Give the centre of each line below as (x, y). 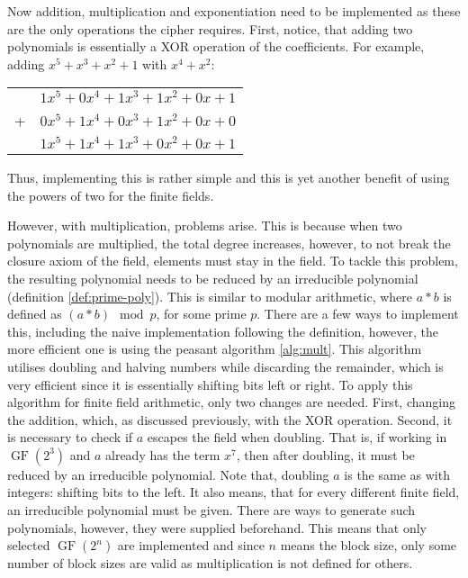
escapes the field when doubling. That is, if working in (297, 437)
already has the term (163, 454)
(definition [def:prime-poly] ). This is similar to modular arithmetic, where (210, 296)
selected (29, 545)
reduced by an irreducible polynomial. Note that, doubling (168, 474)
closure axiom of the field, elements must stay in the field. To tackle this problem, (233, 261)
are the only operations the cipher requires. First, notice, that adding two (210, 28)
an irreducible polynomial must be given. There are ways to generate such (211, 510)
